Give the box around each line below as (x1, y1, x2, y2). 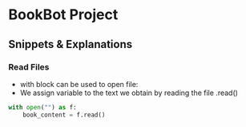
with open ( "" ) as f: (8, 103, 78, 111)
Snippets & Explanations (8, 38, 133, 51)
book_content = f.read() (22, 110, 106, 119)
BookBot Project (8, 6, 119, 24)
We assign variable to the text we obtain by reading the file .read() (19, 88, 239, 97)
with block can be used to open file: (19, 79, 139, 89)
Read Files (8, 62, 50, 73)
